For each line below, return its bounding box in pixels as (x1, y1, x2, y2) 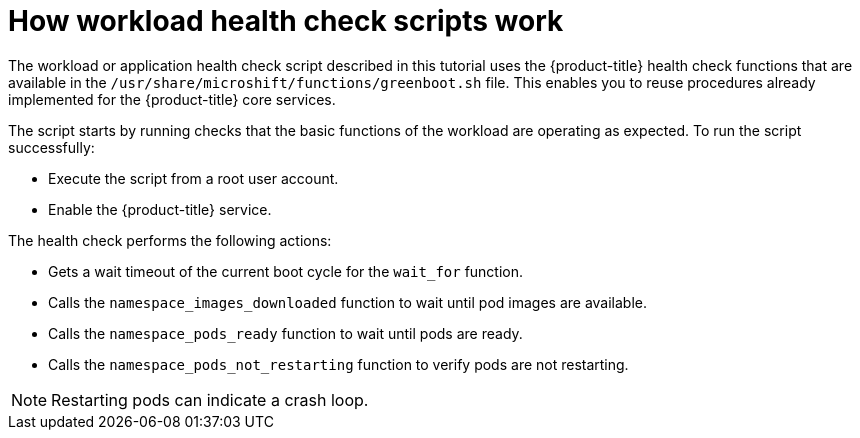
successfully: (8, 138, 95, 156)
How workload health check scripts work (8, 4, 564, 38)
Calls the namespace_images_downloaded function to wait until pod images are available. (48, 293, 648, 311)
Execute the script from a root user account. (48, 169, 339, 187)
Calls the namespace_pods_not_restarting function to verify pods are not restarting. (48, 355, 629, 373)
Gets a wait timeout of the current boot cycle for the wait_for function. (48, 262, 524, 280)
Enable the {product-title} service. (48, 200, 272, 218)
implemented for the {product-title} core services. (8, 90, 336, 108)
